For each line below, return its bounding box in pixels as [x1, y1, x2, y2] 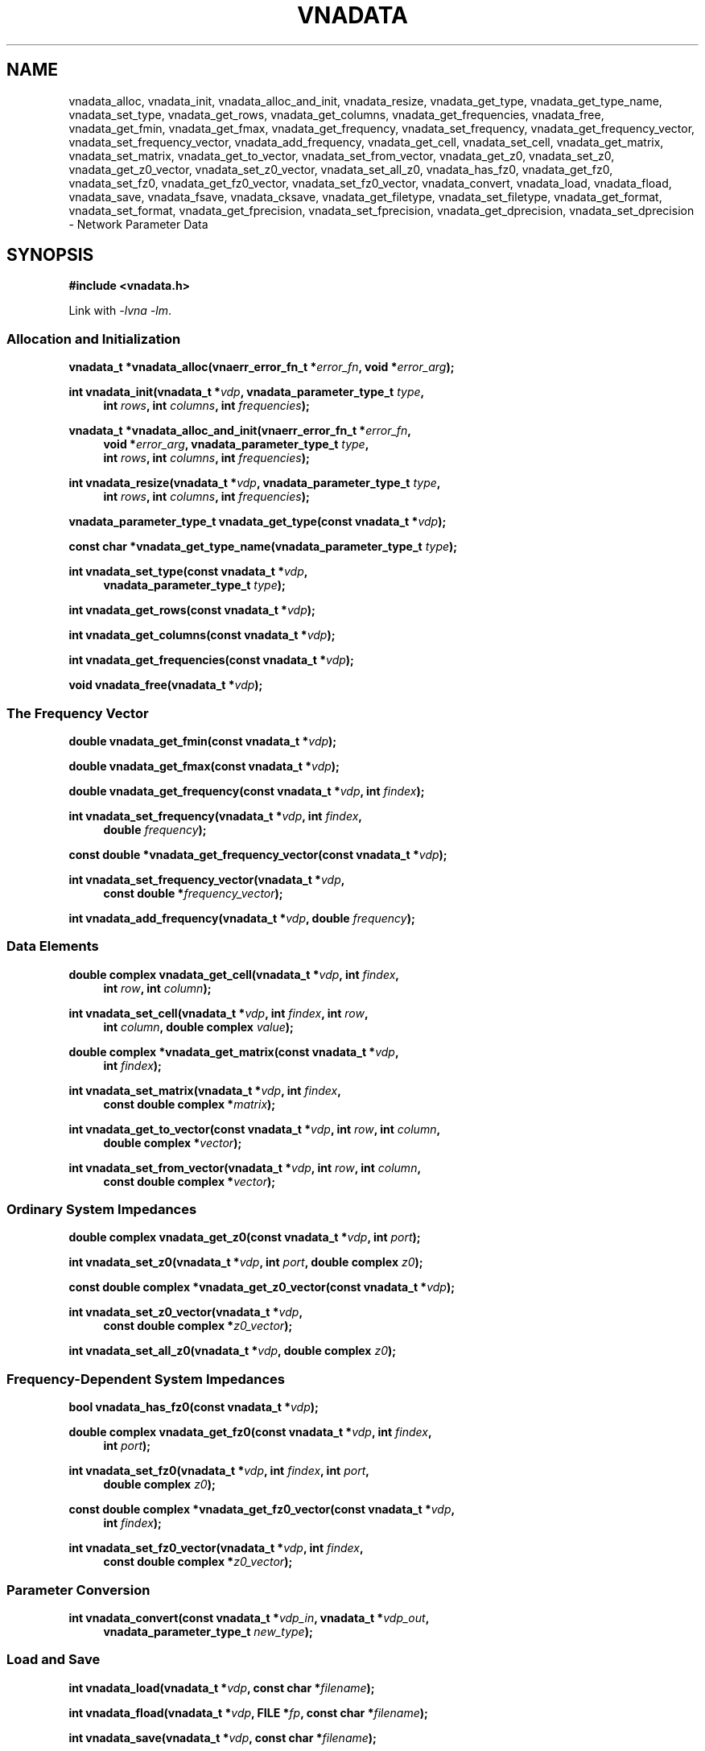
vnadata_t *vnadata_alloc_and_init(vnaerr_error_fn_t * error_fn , [68, 423, 412, 438]
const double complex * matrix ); [103, 1096, 276, 1111]
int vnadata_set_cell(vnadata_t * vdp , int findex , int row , [68, 1006, 369, 1020]
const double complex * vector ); [103, 1174, 276, 1188]
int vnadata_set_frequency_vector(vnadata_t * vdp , [68, 872, 345, 886]
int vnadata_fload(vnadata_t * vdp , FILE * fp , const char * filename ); [68, 1705, 428, 1720]
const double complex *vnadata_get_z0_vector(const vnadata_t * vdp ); [68, 1280, 456, 1295]
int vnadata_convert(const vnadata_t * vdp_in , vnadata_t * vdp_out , [68, 1610, 430, 1625]
